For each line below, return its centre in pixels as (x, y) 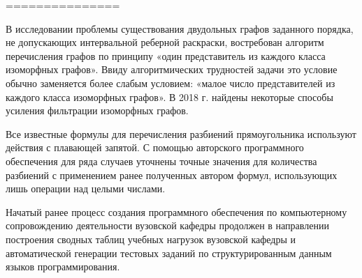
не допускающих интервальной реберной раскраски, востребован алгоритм (165, 42)
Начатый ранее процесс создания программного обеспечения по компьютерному (176, 211)
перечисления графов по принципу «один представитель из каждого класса (166, 55)
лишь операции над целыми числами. (86, 188)
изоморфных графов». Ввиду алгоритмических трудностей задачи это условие (172, 69)
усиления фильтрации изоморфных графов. (97, 110)
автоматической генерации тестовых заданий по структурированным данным (169, 253)
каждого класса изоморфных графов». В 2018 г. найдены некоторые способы (169, 96)
